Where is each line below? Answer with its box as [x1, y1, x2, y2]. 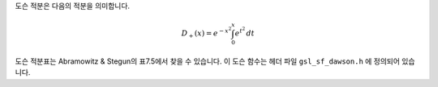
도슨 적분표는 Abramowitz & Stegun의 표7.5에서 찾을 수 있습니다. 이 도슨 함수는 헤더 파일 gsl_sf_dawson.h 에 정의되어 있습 [15, 56, 415, 66]
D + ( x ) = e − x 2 [181, 26, 232, 39]
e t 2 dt [234, 26, 255, 38]
